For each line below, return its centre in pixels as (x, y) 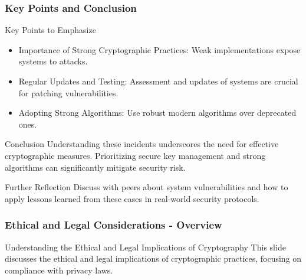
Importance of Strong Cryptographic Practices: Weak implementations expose (159, 49)
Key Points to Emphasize (50, 30)
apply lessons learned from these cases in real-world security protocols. (132, 198)
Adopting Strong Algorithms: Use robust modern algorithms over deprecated (157, 113)
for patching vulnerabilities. (68, 92)
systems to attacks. (53, 61)
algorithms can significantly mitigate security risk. (95, 167)
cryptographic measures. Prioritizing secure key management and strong (135, 155)
